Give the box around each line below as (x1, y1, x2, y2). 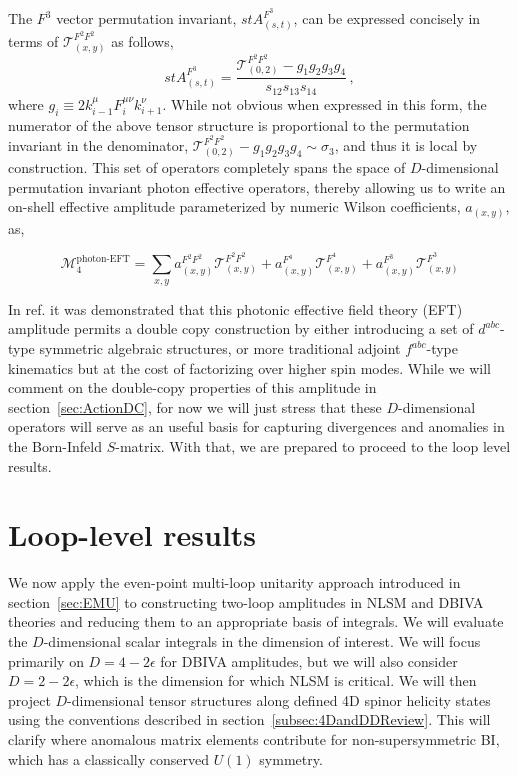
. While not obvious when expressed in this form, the (162, 93, 487, 114)
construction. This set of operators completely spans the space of (8, 157, 406, 178)
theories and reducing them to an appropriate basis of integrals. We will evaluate (8, 611, 504, 632)
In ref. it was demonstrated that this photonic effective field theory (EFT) (8, 298, 463, 319)
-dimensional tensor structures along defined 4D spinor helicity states (67, 689, 491, 710)
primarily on (8, 650, 84, 671)
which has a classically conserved (8, 748, 209, 769)
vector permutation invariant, (56, 8, 237, 29)
